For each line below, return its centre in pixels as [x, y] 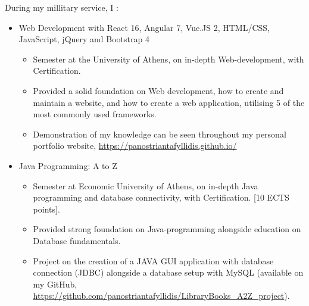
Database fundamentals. [77, 240]
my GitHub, [55, 284]
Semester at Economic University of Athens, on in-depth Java [146, 185]
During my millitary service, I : [62, 7]
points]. [46, 209]
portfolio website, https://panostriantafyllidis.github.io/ [135, 146]
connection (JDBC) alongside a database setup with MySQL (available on [168, 272]
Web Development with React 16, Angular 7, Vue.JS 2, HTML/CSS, [144, 27]
